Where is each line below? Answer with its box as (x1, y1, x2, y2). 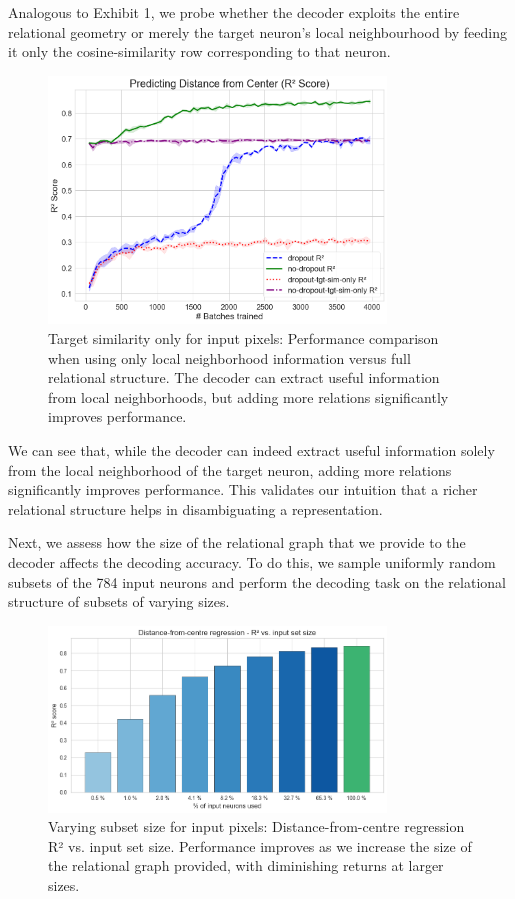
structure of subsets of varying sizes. (8, 591, 230, 612)
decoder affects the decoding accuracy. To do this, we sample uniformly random (8, 551, 496, 572)
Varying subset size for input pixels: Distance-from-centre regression (48, 816, 465, 837)
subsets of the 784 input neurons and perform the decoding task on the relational (8, 571, 506, 592)
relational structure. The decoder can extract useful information (48, 367, 440, 388)
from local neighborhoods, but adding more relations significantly (48, 386, 449, 407)
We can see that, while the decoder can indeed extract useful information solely (8, 439, 495, 460)
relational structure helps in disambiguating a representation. (8, 498, 383, 519)
